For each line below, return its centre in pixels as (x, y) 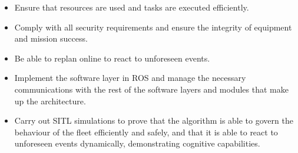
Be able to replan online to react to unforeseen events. (112, 58)
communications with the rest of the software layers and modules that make (151, 89)
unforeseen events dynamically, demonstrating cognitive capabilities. (137, 143)
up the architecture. (50, 101)
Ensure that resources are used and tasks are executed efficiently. (132, 7)
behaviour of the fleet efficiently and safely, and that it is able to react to (146, 132)
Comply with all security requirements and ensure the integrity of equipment (153, 27)
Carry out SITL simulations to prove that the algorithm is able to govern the (154, 120)
